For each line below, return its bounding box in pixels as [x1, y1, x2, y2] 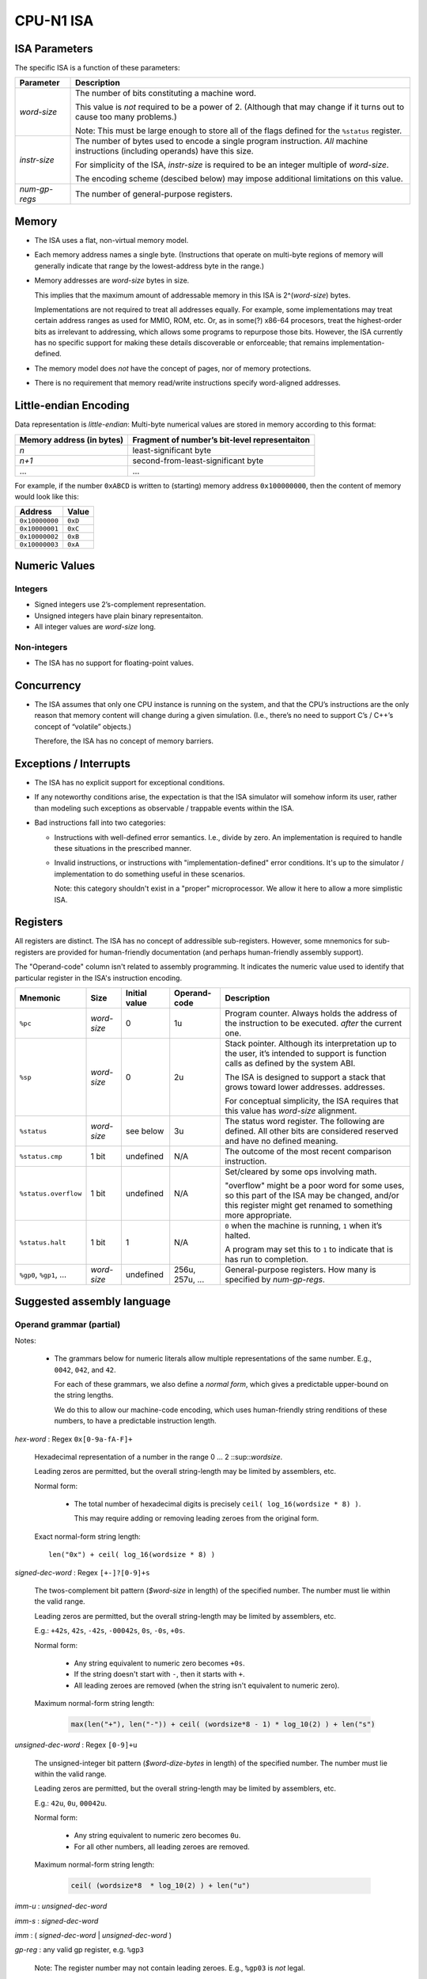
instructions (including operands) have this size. [75, 146, 254, 157]
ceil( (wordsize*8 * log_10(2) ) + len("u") [70, 1881, 251, 1890]
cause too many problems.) [75, 112, 177, 123]
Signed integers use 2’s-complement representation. [34, 600, 206, 610]
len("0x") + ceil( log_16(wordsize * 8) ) [48, 1550, 216, 1559]
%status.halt [19, 1238, 66, 1247]
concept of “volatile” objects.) [34, 721, 132, 731]
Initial [125, 988, 148, 998]
